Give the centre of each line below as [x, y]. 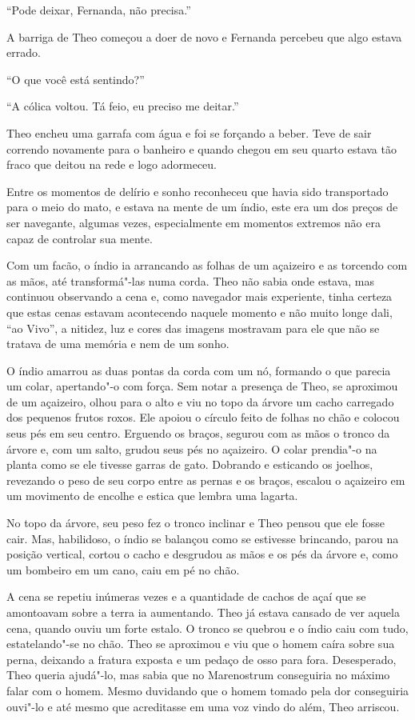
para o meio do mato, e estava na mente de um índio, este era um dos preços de [202, 207]
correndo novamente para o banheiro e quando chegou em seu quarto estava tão [202, 148]
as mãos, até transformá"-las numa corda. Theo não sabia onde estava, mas [191, 280]
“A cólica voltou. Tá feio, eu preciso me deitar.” [123, 106]
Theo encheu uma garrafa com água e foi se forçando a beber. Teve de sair [189, 132]
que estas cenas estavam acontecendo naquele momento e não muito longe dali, [200, 312]
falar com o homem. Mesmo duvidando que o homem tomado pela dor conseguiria [208, 690]
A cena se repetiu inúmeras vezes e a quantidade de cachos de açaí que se [186, 596]
